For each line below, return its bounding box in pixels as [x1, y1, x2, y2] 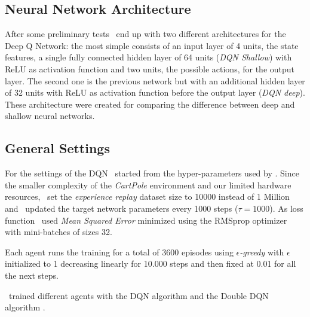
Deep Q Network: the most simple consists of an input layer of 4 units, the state [5, 39, 299, 51]
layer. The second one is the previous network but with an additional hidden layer [5, 74, 305, 87]
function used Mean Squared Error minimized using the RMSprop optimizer [5, 214, 287, 226]
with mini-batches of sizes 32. [5, 225, 112, 238]
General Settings [5, 139, 110, 157]
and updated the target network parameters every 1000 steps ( [5, 202, 238, 214]
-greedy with [240, 245, 284, 258]
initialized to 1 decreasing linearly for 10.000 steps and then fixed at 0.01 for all [5, 257, 296, 270]
